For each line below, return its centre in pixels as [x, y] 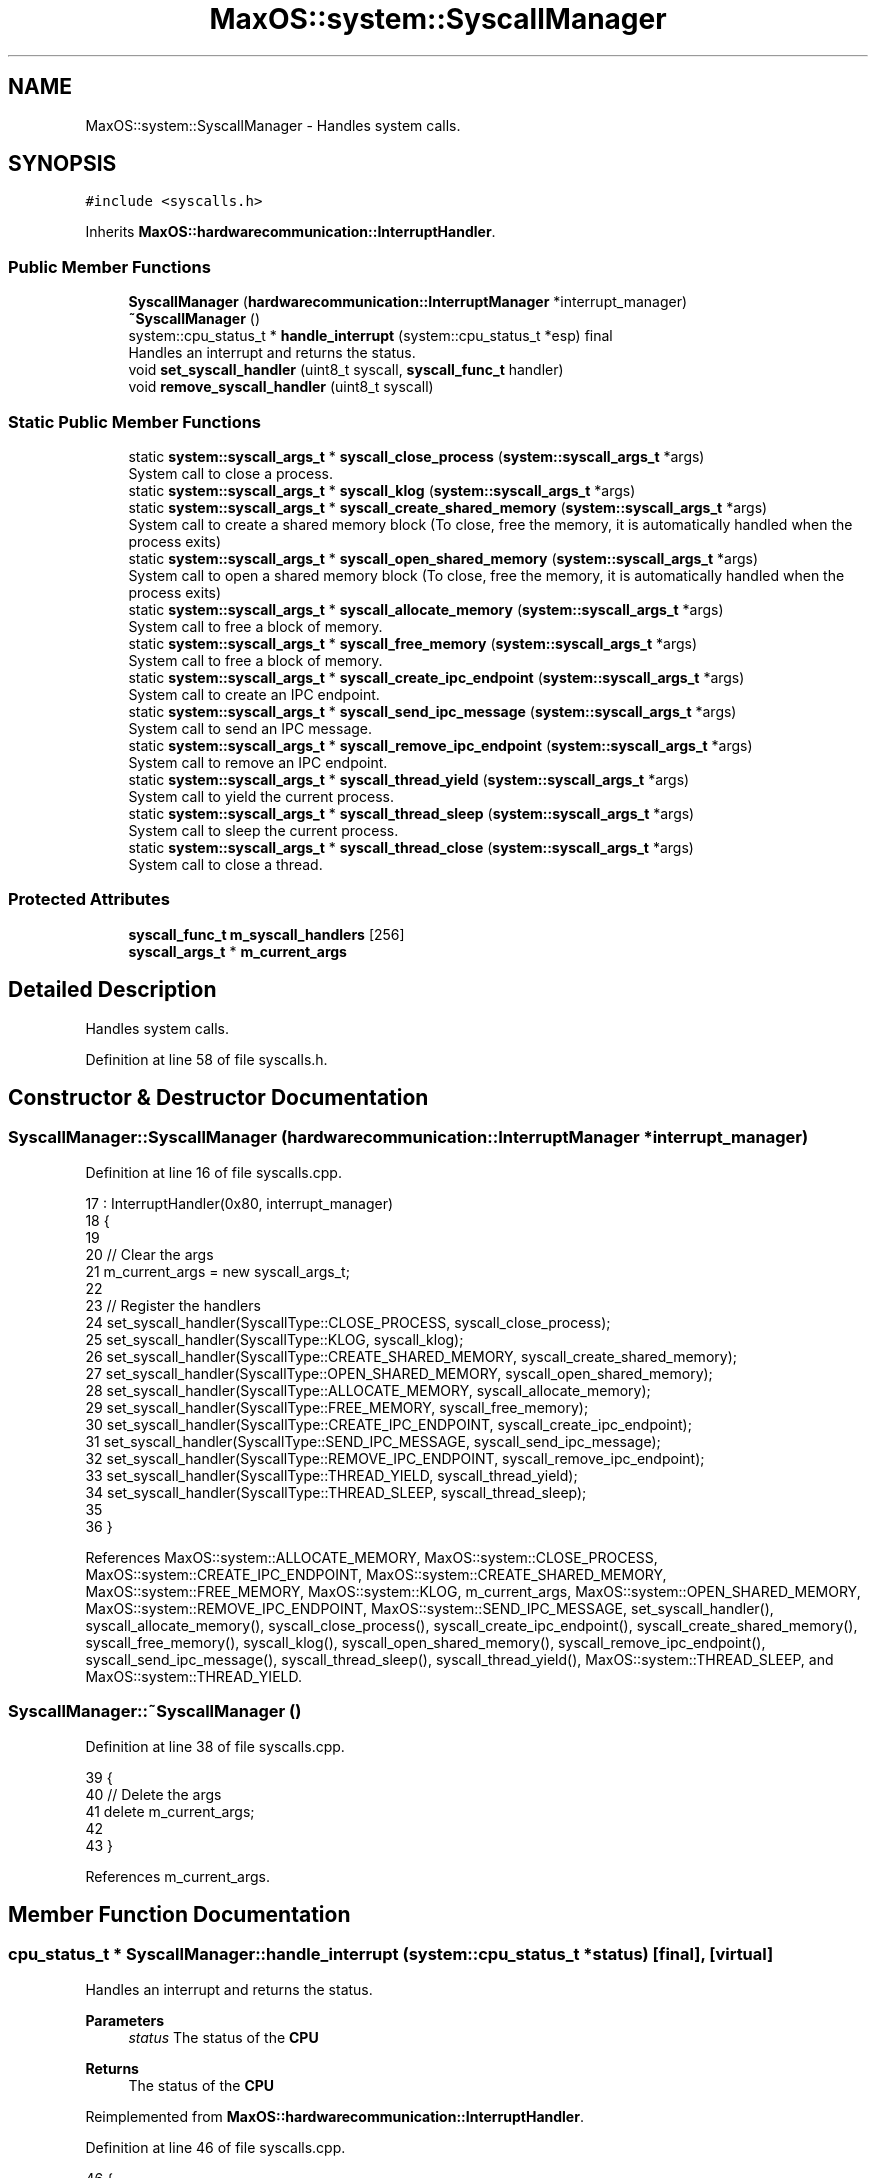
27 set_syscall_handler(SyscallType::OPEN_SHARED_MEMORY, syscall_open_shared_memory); [399, 1373]
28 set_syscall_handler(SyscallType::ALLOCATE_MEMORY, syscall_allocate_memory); [368, 1390]
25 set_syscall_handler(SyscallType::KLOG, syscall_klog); [274, 1339]
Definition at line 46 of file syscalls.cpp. [215, 2147]
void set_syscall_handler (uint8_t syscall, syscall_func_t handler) [346, 370]
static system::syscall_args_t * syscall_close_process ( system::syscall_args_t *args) [416, 456]
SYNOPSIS [62, 164]
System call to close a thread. [225, 864]
